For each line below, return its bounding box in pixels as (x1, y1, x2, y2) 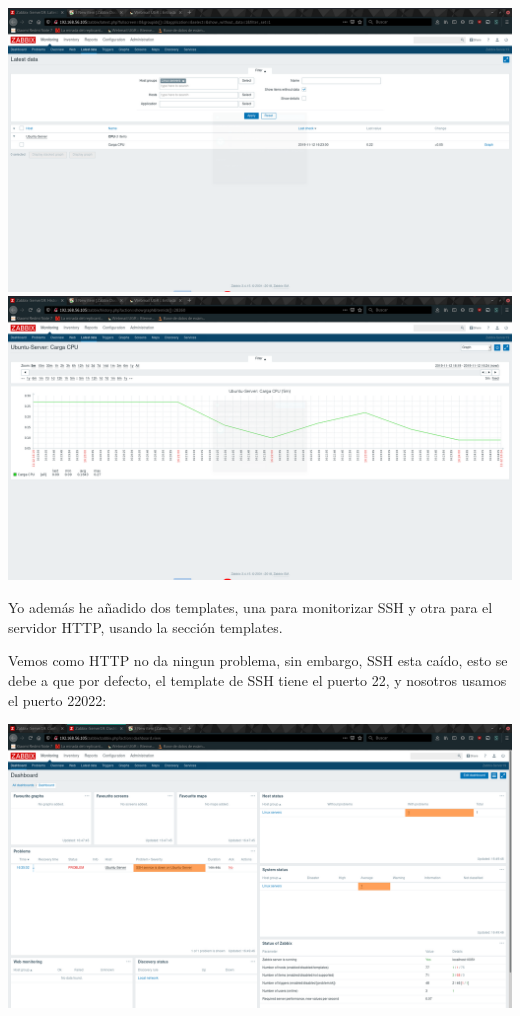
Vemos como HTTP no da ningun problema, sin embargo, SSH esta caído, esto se (8, 650, 508, 671)
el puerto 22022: (8, 689, 107, 710)
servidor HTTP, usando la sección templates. (8, 616, 283, 637)
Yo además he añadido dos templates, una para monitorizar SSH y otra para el (8, 597, 493, 618)
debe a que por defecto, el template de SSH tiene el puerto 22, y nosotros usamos (8, 669, 507, 690)
